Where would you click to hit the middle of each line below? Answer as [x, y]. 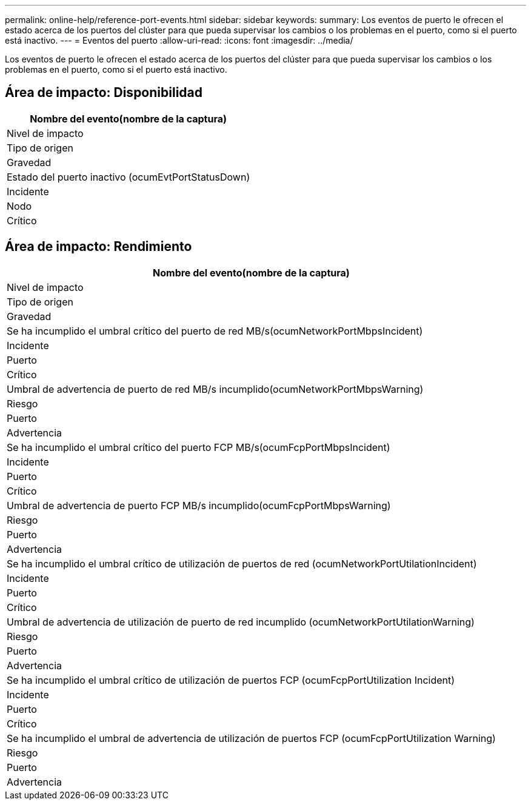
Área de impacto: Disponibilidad [104, 93]
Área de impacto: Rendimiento [99, 247]
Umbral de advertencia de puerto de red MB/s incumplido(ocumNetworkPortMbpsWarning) [215, 389]
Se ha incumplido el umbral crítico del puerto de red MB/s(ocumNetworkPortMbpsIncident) [215, 331]
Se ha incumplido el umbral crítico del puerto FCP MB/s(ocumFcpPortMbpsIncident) [199, 447]
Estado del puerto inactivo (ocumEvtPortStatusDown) [129, 177]
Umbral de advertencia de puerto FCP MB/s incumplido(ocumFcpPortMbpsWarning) [199, 505]
